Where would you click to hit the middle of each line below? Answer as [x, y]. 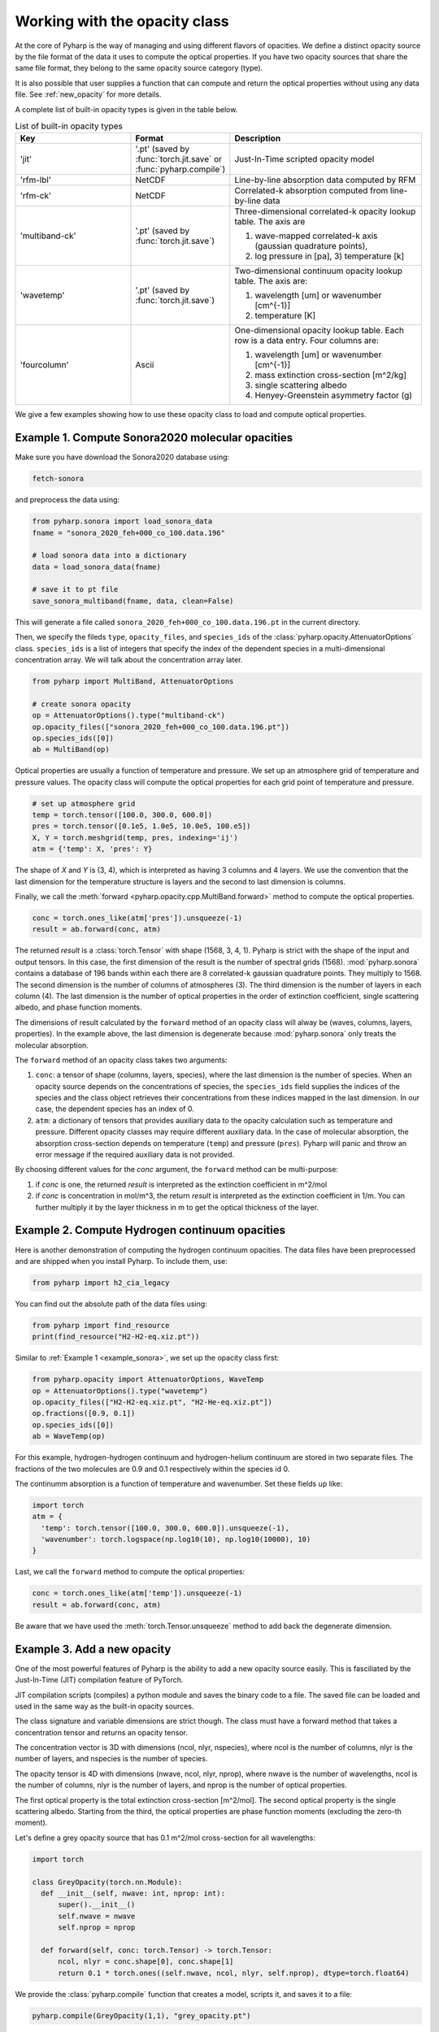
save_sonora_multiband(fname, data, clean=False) [133, 601]
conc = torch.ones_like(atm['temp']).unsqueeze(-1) [137, 1593]
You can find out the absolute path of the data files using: [111, 1304]
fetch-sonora [58, 479]
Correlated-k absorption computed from [311, 191]
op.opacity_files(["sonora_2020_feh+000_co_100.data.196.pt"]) [161, 727]
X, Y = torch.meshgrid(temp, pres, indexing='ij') [135, 838]
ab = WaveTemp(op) [69, 1436]
